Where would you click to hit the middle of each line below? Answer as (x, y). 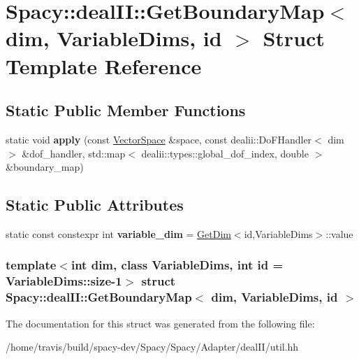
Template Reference (104, 65)
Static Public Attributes (95, 205)
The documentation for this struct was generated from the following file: (160, 323)
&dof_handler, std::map (74, 153)
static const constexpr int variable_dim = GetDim (118, 233)
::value (339, 233)
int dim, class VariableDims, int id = (177, 265)
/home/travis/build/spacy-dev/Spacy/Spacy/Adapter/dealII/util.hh (152, 347)
